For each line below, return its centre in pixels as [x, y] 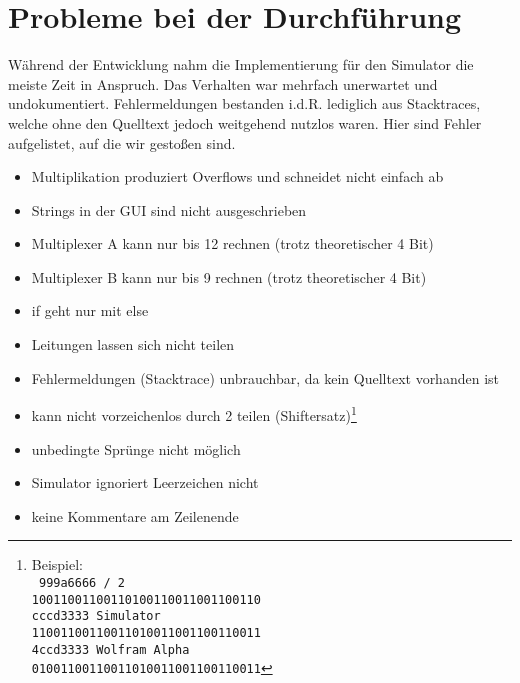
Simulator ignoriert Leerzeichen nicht [145, 482]
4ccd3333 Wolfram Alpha [110, 649]
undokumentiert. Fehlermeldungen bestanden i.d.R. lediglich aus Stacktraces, [244, 103]
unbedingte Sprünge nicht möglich [136, 448]
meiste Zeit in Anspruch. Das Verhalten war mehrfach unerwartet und [223, 83]
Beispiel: [57, 564]
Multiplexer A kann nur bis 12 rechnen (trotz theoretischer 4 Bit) [232, 243]
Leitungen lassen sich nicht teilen [133, 344]
